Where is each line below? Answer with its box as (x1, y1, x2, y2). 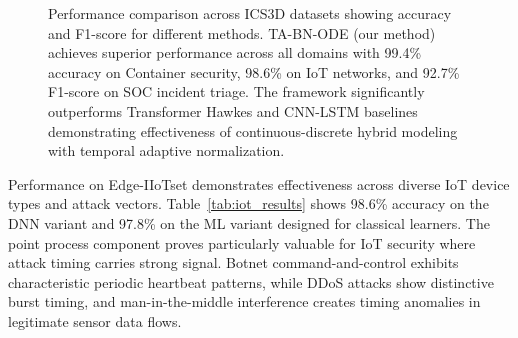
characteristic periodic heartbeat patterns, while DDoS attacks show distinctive (8, 271, 494, 292)
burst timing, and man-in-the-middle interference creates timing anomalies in (8, 291, 481, 312)
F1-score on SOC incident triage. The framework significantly (48, 81, 425, 102)
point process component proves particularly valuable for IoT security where (8, 232, 476, 253)
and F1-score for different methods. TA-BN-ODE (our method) (48, 22, 436, 43)
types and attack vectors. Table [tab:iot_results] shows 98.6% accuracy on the (8, 193, 489, 214)
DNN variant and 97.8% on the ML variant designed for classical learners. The (8, 212, 490, 233)
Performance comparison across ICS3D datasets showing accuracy (48, 3, 452, 23)
